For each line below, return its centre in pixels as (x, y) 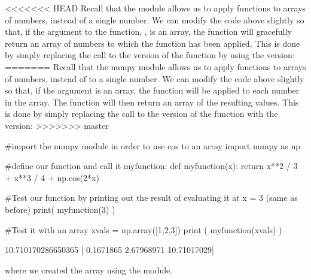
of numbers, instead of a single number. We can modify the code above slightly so (155, 19)
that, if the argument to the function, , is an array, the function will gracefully (148, 31)
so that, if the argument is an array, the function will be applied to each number (152, 90)
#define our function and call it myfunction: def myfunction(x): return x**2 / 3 (151, 166)
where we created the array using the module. (89, 270)
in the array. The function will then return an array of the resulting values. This (152, 102)
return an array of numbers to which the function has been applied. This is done (153, 43)
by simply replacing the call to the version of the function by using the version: (150, 55)
